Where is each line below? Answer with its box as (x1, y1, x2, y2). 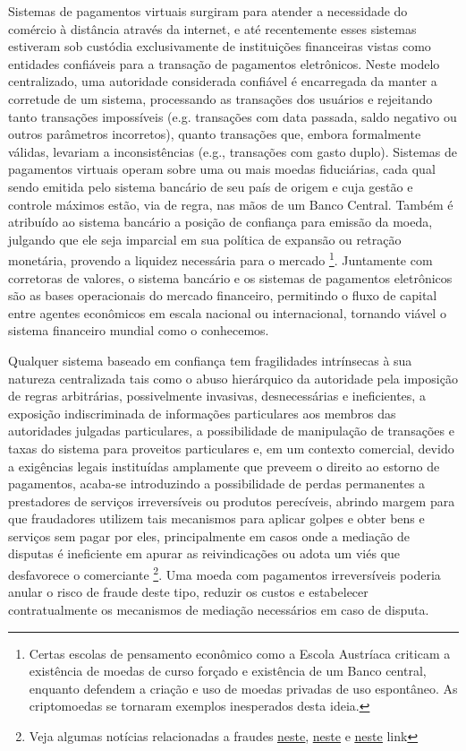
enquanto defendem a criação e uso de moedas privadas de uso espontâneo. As (29, 678, 458, 697)
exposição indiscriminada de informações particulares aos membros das (8, 403, 396, 422)
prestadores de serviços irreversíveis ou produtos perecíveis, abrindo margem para (8, 491, 455, 510)
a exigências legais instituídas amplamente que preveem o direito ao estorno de (8, 456, 440, 475)
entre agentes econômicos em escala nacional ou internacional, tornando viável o (8, 303, 446, 322)
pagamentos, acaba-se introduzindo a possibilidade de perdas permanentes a (8, 474, 426, 493)
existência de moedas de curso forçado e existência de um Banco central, (29, 661, 427, 680)
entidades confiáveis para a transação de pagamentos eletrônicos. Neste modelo (8, 54, 440, 73)
